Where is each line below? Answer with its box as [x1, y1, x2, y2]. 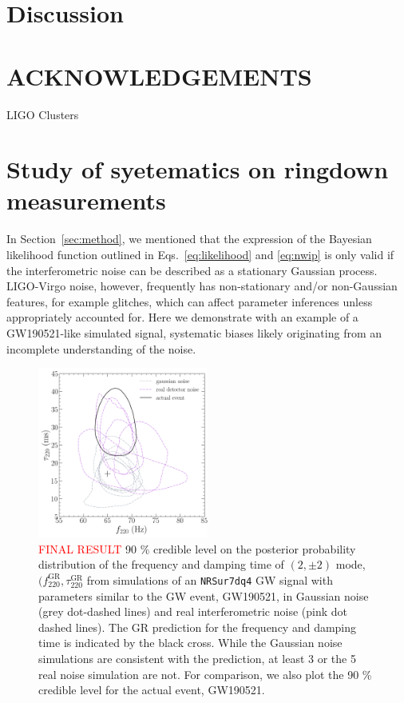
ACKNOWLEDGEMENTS [6, 59, 312, 92]
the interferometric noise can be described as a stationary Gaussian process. [6, 262, 378, 278]
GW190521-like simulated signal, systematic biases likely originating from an [6, 324, 382, 341]
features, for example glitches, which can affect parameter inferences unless [6, 293, 373, 310]
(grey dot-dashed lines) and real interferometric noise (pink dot [38, 603, 348, 620]
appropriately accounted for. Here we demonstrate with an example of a [6, 309, 358, 326]
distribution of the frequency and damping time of [38, 556, 284, 573]
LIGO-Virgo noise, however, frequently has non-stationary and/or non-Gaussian [6, 278, 398, 294]
